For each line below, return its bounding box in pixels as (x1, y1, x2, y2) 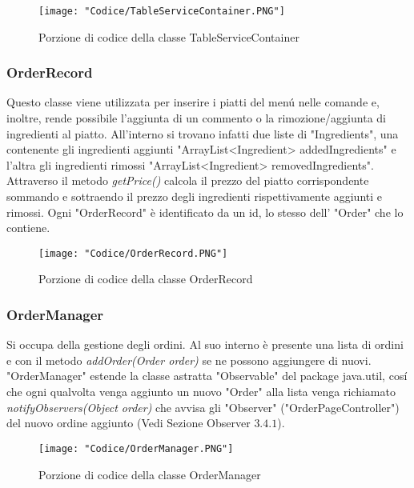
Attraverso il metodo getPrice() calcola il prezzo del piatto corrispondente (6, 172, 369, 189)
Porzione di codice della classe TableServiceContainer (38, 28, 299, 45)
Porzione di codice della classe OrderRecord (38, 270, 253, 287)
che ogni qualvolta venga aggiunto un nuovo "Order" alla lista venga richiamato (6, 383, 396, 400)
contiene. (6, 219, 50, 236)
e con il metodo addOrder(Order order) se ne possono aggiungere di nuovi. (6, 351, 372, 368)
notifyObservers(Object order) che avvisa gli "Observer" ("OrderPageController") (6, 398, 400, 415)
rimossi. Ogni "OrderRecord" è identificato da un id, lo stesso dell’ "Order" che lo (6, 203, 404, 220)
